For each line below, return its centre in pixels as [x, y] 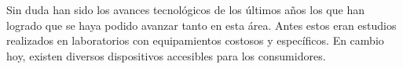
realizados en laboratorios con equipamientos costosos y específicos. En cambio [195, 40]
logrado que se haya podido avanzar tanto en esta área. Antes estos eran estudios [201, 25]
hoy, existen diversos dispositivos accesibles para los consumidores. [166, 55]
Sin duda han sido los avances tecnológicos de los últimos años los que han [185, 9]
